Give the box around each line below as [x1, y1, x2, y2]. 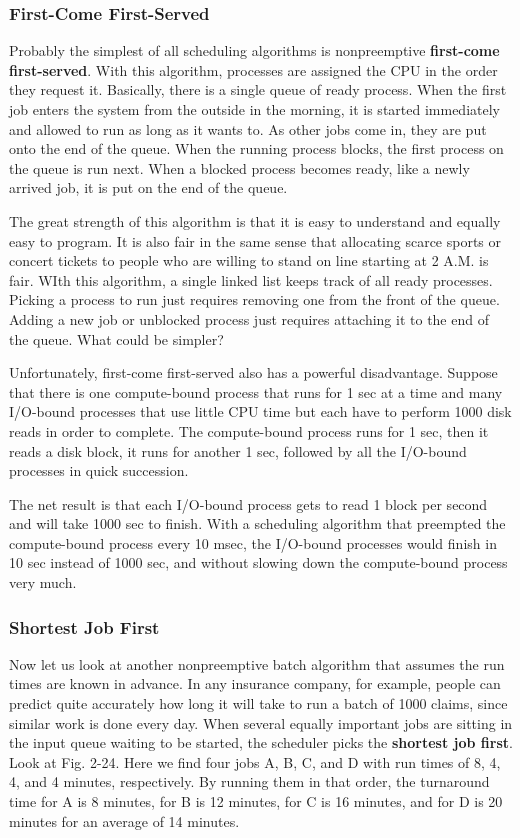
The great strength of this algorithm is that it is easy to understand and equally [9, 210, 501, 231]
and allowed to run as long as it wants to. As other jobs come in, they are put [9, 118, 487, 139]
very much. [9, 572, 77, 593]
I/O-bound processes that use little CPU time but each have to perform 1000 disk [9, 401, 512, 422]
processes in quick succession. [9, 460, 189, 481]
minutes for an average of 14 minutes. [9, 810, 240, 831]
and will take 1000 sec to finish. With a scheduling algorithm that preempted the [9, 513, 506, 534]
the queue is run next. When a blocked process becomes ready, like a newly [9, 157, 470, 178]
